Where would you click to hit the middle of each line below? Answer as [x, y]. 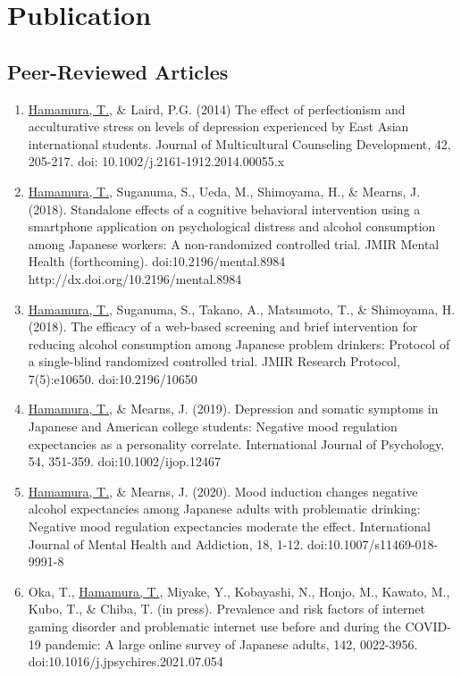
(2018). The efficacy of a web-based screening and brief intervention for [223, 326]
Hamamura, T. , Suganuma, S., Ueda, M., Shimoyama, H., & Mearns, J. [224, 191]
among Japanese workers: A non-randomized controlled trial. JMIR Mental [234, 243]
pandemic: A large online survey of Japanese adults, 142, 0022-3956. [231, 644]
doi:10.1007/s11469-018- [373, 543]
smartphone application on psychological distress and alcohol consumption [232, 226]
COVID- [428, 627]
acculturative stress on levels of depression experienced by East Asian [218, 126]
